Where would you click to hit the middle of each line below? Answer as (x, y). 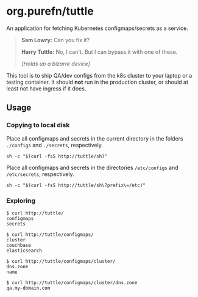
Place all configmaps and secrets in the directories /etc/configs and (92, 167)
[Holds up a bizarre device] (55, 64)
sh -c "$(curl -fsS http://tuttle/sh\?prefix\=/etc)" (76, 185)
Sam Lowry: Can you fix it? (55, 40)
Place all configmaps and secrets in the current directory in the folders (95, 138)
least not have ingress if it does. (46, 88)
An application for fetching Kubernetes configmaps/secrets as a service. (97, 28)
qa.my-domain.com (28, 288)
